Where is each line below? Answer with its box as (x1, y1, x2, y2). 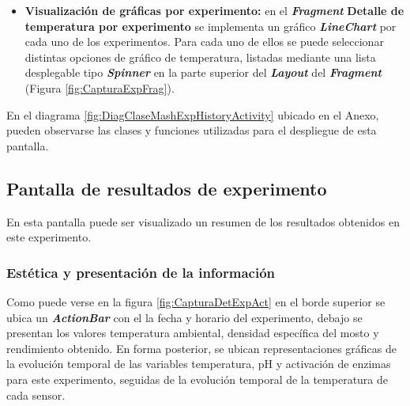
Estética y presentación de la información (6, 262, 275, 282)
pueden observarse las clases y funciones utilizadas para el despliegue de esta (6, 122, 377, 138)
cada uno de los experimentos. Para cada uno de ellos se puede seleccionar (24, 33, 384, 50)
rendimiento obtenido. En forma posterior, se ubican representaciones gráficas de (6, 340, 397, 356)
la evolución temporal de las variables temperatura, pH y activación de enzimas (6, 355, 391, 372)
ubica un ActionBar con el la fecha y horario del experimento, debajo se (6, 309, 363, 325)
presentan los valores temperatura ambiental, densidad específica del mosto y (6, 324, 379, 341)
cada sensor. (6, 386, 66, 403)
